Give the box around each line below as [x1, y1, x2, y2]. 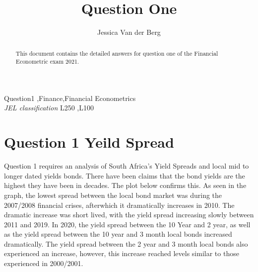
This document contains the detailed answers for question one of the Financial [15, 49, 218, 57]
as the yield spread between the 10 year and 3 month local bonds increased [4, 229, 232, 239]
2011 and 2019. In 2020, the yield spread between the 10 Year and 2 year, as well [4, 219, 251, 229]
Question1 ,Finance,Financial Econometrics [4, 92, 136, 103]
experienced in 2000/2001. [4, 258, 83, 269]
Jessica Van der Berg [97, 27, 161, 37]
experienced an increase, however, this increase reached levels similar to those [4, 248, 239, 259]
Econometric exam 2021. [15, 57, 79, 66]
